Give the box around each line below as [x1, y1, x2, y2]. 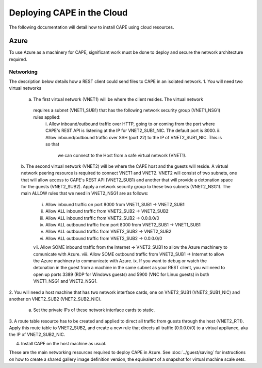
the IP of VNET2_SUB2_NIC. [9, 332, 65, 337]
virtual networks [9, 85, 42, 91]
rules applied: [33, 114, 61, 120]
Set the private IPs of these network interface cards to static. [33, 307, 155, 313]
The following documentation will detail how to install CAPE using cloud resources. [9, 24, 174, 30]
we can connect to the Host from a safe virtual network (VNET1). [57, 152, 187, 158]
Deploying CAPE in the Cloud [9, 7, 128, 18]
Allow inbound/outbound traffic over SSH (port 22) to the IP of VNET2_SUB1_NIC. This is [45, 134, 222, 140]
